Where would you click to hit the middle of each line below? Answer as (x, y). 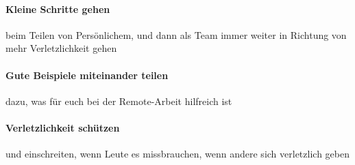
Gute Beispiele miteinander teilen (87, 75)
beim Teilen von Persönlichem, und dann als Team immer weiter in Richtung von (176, 34)
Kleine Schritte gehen (58, 9)
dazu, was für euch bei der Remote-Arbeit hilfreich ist (119, 101)
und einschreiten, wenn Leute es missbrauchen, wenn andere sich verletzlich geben (177, 154)
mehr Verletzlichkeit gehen (61, 48)
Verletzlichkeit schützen (63, 127)
